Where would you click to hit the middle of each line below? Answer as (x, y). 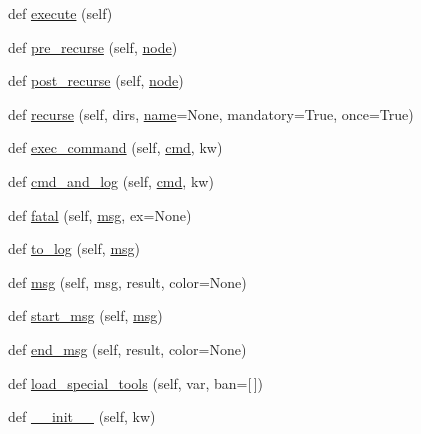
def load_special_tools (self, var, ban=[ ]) (136, 382)
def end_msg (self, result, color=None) (127, 348)
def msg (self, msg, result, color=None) (127, 281)
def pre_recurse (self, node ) (93, 46)
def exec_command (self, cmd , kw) (115, 147)
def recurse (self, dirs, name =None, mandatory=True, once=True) (211, 113)
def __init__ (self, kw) (82, 416)
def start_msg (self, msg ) (85, 315)
